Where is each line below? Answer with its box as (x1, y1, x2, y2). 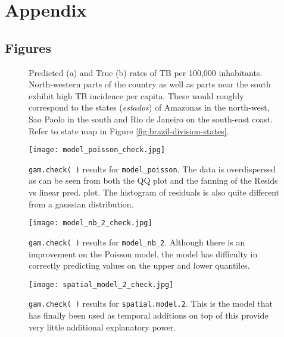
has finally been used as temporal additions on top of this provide (29, 309, 269, 322)
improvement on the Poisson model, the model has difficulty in (29, 247, 258, 260)
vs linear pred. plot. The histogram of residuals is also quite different (29, 186, 280, 199)
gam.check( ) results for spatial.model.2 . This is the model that (29, 297, 273, 310)
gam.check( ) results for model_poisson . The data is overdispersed (29, 162, 276, 175)
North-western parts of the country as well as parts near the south (29, 78, 271, 90)
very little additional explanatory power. (29, 320, 176, 333)
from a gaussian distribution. (29, 197, 134, 210)
